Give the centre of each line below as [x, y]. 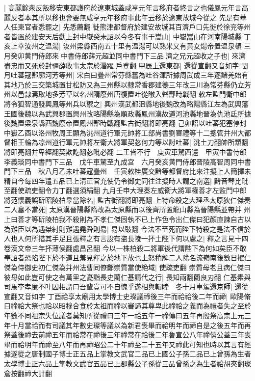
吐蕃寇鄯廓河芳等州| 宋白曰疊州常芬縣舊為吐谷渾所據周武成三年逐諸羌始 [126, 75]
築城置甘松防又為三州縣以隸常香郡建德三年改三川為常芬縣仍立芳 [148, 84]
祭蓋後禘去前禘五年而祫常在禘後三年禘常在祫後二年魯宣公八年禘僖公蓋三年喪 [127, 335]
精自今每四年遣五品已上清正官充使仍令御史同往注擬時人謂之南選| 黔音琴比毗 [126, 180]
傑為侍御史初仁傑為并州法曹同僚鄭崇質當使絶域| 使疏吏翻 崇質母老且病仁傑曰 [127, 267]
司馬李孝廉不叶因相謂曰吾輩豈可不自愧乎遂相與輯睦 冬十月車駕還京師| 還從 [126, 286]
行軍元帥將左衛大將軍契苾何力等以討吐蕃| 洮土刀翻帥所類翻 [153, 142]
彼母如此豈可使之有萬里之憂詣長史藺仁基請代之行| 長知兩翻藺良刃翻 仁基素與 [127, 277]
